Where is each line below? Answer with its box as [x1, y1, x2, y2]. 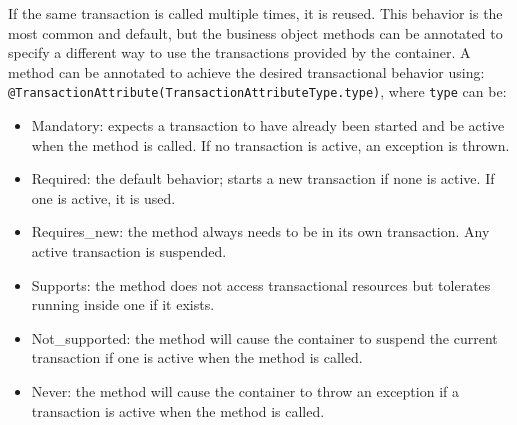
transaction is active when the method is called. [31, 400, 325, 421]
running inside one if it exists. [31, 294, 215, 315]
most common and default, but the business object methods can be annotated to [8, 22, 503, 43]
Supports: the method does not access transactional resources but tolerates [31, 274, 491, 295]
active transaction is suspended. [31, 241, 227, 261]
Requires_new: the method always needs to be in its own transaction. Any [31, 221, 490, 242]
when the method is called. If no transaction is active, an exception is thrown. [31, 134, 510, 155]
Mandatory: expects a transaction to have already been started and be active [31, 115, 505, 136]
